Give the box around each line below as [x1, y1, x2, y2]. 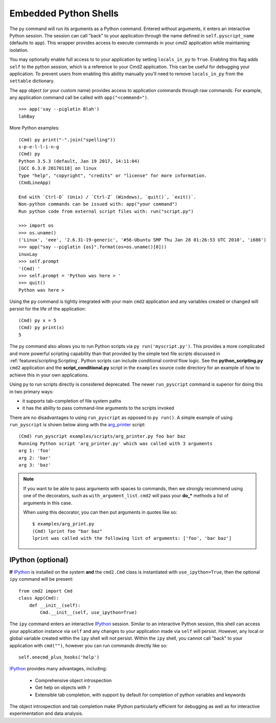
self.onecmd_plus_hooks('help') [18, 654, 100, 660]
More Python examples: [9, 125, 60, 131]
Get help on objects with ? [35, 685, 90, 691]
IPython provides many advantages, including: [9, 666, 107, 672]
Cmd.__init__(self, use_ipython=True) [40, 609, 137, 616]
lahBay [18, 113, 35, 119]
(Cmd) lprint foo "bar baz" [32, 528, 103, 534]
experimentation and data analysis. [9, 710, 83, 716]
